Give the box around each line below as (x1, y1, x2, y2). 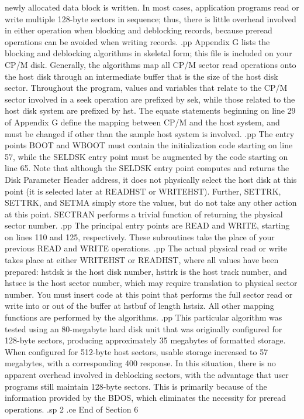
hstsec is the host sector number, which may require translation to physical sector (5, 277, 298, 289)
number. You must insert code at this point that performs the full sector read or (5, 288, 293, 300)
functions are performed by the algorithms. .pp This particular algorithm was (5, 311, 282, 323)
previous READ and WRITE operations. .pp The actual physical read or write (5, 242, 287, 254)
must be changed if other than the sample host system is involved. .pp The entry (5, 127, 295, 139)
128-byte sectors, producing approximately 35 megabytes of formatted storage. (5, 334, 286, 346)
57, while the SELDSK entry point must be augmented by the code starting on (5, 150, 288, 162)
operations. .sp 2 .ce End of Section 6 (5, 403, 139, 415)
